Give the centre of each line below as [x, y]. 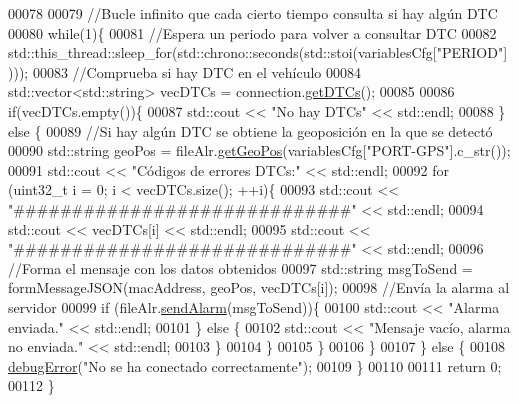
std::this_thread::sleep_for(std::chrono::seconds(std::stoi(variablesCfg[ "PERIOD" [256, 52]
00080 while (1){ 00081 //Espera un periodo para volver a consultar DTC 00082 [252, 32]
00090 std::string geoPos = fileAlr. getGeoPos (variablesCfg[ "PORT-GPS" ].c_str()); [259, 150]
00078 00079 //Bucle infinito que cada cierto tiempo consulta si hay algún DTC [253, 13]
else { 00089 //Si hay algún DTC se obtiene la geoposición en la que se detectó [250, 130]
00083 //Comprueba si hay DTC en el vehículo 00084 [197, 71]
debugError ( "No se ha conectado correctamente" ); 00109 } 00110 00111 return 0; [255, 365]
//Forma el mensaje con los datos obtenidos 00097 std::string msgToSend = [240, 267]
